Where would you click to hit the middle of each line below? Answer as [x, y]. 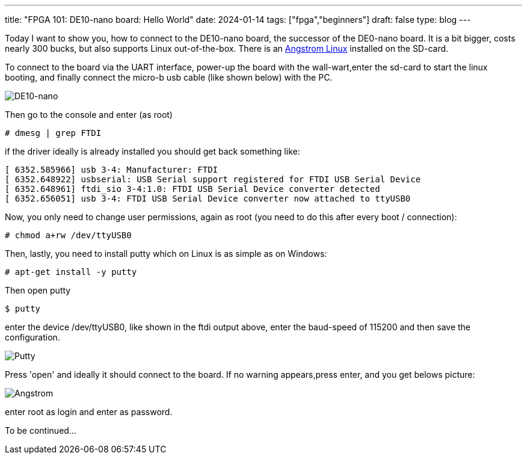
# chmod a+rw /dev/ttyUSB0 [68, 235]
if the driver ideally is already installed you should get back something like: [153, 151]
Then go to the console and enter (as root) [89, 115]
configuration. [32, 337]
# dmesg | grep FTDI [53, 133]
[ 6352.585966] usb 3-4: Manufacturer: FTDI [112, 170]
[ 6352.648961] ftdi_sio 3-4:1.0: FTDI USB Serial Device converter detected [193, 189]
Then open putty [38, 290]
